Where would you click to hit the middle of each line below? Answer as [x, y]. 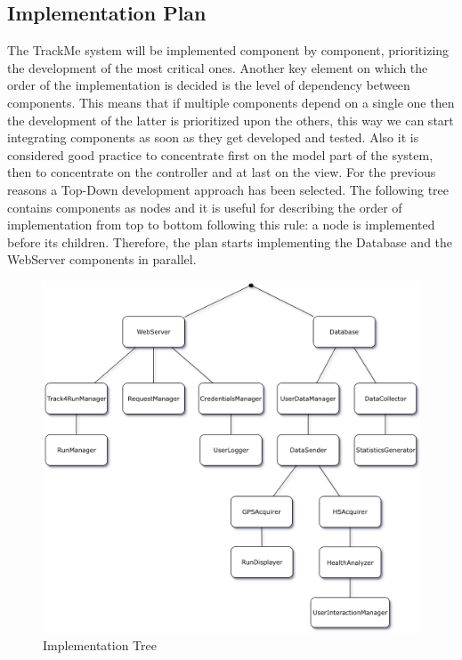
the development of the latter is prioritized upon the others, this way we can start [231, 120]
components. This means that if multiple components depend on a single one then [231, 102]
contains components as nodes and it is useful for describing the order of [205, 207]
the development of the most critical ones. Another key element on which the [218, 67]
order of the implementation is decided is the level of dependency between [209, 85]
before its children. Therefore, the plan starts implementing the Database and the [230, 241]
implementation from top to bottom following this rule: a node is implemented [221, 225]
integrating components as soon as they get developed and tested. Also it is [213, 137]
